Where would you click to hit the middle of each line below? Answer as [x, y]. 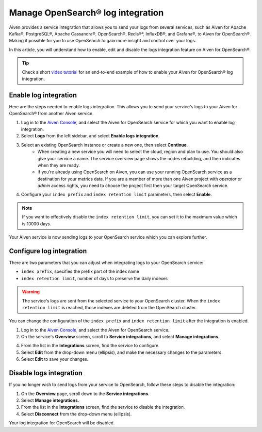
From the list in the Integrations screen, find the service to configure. [90, 346]
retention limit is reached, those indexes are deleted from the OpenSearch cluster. [109, 307]
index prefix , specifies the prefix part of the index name [80, 271]
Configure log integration [48, 251]
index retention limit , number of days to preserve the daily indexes [94, 278]
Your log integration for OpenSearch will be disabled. [62, 423]
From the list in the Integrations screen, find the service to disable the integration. [103, 407]
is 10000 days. [37, 224]
